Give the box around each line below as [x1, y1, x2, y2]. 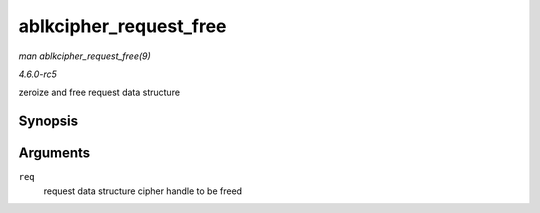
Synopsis [18, 113, 79, 130]
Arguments [18, 145, 91, 162]
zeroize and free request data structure [18, 86, 180, 99]
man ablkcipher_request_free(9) [18, 50, 152, 62]
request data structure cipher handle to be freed [43, 185, 243, 197]
